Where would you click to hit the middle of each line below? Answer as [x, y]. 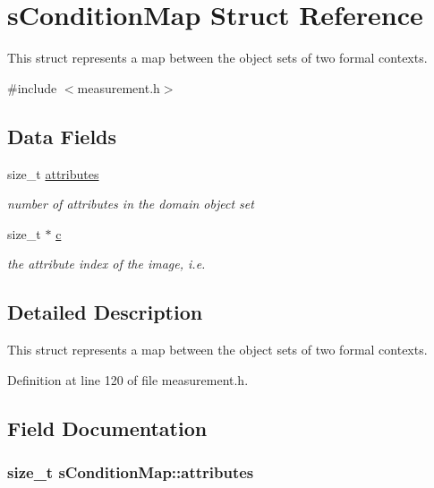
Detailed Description [105, 312]
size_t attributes [53, 173]
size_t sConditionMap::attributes [131, 471]
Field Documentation [107, 428]
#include [32, 87]
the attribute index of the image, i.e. [106, 264]
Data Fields [62, 136]
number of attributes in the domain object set [131, 204]
